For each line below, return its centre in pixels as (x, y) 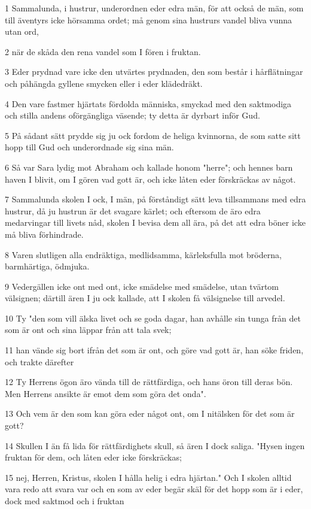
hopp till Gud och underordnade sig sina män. (89, 147)
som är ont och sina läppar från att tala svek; (88, 330)
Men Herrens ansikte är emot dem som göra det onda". (106, 393)
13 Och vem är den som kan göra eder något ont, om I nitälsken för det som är (150, 413)
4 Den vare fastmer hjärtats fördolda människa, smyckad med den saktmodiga (148, 103)
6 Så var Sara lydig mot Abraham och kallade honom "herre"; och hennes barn (149, 167)
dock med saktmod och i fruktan (65, 501)
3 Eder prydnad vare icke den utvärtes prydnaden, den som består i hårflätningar (154, 72)
